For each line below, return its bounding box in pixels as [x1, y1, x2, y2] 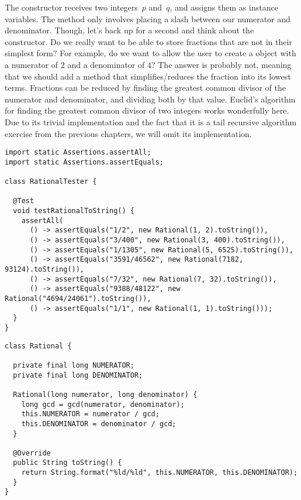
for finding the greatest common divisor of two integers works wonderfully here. [5, 104, 289, 117]
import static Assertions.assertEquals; [5, 157, 164, 166]
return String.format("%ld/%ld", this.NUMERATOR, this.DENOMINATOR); [21, 468, 298, 477]
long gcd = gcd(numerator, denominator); [21, 400, 185, 409]
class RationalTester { [5, 177, 97, 186]
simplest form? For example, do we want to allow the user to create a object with [5, 47, 296, 59]
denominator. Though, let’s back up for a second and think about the [5, 24, 254, 36]
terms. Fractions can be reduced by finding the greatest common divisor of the [5, 81, 286, 94]
